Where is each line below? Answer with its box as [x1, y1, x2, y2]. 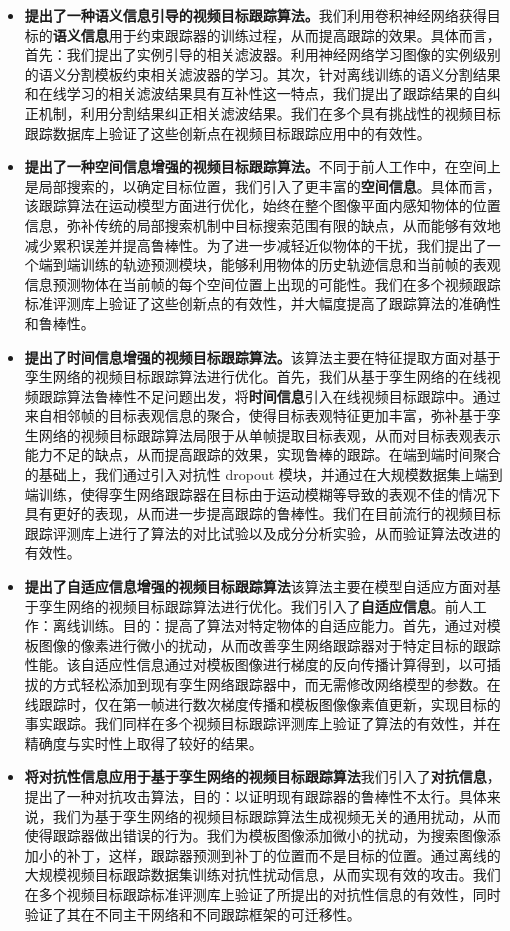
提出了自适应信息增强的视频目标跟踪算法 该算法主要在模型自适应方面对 [24, 576, 487, 597]
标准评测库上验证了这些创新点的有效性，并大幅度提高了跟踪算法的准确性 [24, 293, 501, 314]
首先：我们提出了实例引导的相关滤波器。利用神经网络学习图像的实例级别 [24, 44, 501, 65]
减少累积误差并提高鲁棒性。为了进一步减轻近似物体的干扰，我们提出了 [24, 234, 487, 255]
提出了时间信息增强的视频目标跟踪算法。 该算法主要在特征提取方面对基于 [24, 346, 501, 367]
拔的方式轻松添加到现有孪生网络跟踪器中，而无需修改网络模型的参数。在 [24, 674, 501, 694]
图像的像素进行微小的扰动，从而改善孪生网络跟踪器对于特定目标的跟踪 [38, 634, 501, 655]
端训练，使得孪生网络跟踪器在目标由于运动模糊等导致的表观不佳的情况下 [24, 483, 501, 504]
